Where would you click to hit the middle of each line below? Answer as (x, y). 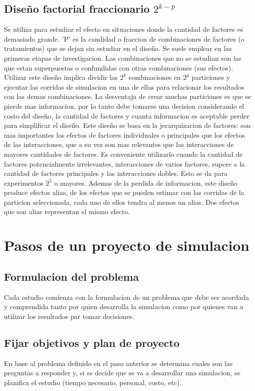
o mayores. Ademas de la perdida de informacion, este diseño (146, 183)
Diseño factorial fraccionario (77, 9)
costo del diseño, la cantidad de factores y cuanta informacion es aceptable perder (127, 115)
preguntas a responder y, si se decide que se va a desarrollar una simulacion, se (122, 373)
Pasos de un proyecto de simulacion (127, 245)
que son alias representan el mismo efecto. (67, 211)
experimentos (24, 183)
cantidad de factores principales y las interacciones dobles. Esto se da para (116, 173)
